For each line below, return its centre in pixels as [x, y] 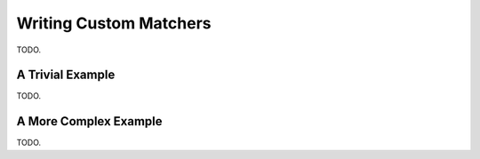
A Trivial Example [66, 75]
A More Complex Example [90, 121]
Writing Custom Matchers [114, 23]
